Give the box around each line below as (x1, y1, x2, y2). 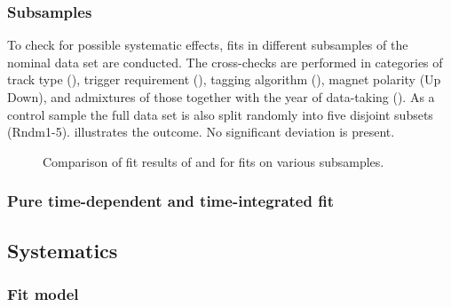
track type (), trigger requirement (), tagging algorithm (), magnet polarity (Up (7, 70, 441, 89)
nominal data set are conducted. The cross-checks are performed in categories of (7, 52, 443, 71)
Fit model (7, 282, 79, 304)
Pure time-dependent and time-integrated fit (7, 190, 334, 212)
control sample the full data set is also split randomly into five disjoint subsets (7, 105, 433, 123)
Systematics (7, 236, 118, 264)
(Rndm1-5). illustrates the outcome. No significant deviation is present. (7, 122, 395, 141)
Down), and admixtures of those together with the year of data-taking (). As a (7, 88, 435, 106)
